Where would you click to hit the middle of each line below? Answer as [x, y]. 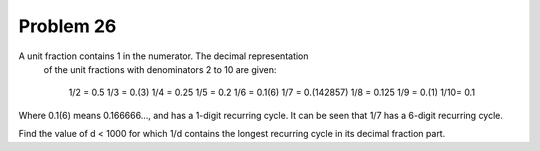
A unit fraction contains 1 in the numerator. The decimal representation [163, 56]
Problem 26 [67, 26]
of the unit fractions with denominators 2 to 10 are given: [160, 69]
